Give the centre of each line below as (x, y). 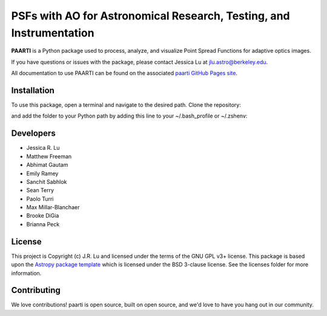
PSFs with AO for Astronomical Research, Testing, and (150, 16)
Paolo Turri (40, 199)
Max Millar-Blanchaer (53, 207)
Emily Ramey (42, 173)
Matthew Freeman (49, 156)
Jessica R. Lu (43, 148)
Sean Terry (40, 190)
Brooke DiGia (43, 216)
